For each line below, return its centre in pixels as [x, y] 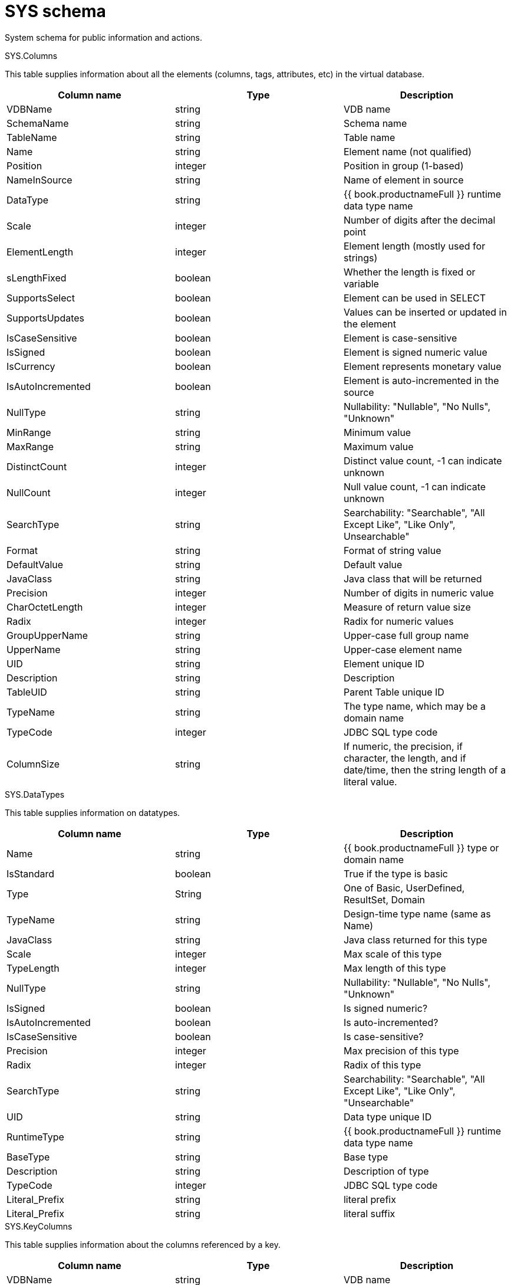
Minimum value [377, 432]
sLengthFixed [37, 278]
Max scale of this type [393, 954]
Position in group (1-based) [403, 165]
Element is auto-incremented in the [421, 380]
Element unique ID [384, 663]
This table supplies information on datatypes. [93, 812]
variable [361, 283]
